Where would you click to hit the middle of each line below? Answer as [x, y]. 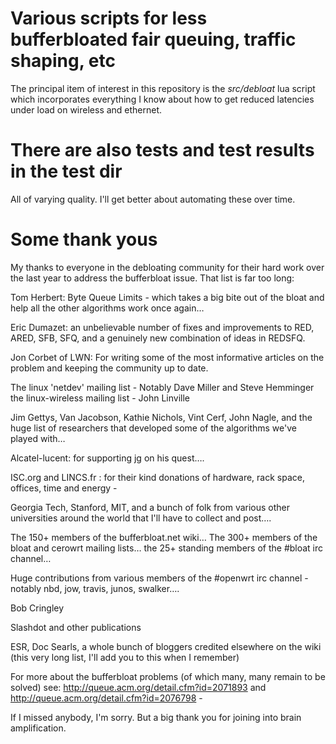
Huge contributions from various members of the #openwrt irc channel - [159, 578]
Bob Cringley [37, 608]
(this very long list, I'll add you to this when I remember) [125, 657]
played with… [38, 438]
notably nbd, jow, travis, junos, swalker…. [95, 588]
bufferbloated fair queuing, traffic [153, 39]
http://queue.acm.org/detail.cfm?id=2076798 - [106, 698]
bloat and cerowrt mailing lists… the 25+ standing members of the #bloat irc [167, 548]
